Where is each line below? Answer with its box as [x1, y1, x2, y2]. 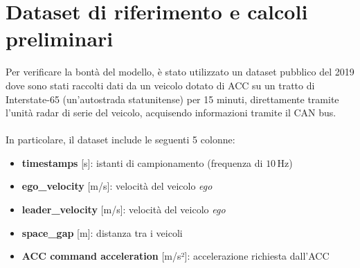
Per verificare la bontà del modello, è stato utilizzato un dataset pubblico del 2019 [6, 64, 354, 79]
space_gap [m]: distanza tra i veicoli [21, 225, 183, 240]
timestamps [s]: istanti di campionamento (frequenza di [21, 155, 263, 170]
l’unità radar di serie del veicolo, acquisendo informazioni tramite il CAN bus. [6, 105, 336, 120]
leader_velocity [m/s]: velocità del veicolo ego [21, 202, 226, 217]
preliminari [6, 24, 114, 53]
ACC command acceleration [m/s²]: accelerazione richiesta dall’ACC [21, 249, 330, 263]
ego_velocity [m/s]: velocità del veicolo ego [21, 179, 213, 193]
